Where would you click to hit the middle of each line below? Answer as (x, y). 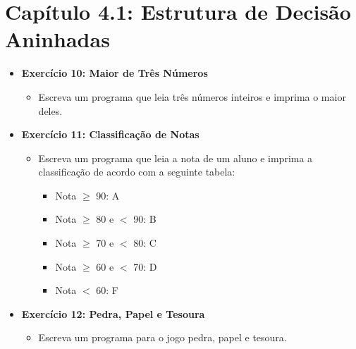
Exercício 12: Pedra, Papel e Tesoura (113, 313)
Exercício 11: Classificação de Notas (110, 134)
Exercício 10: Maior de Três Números (115, 73)
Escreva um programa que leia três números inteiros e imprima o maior (192, 96)
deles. (50, 110)
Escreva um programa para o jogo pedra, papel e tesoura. (162, 337)
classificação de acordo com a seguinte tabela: (137, 172)
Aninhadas (57, 39)
